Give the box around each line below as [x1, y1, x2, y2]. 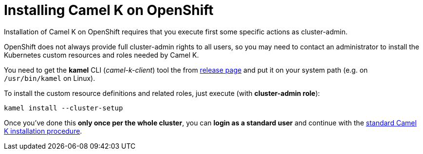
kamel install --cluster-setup [4, 104, 123, 112]
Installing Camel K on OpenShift [4, 2, 214, 18]
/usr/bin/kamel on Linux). [4, 74, 95, 82]
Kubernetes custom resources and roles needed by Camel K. [4, 50, 199, 59]
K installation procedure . [4, 126, 82, 135]
